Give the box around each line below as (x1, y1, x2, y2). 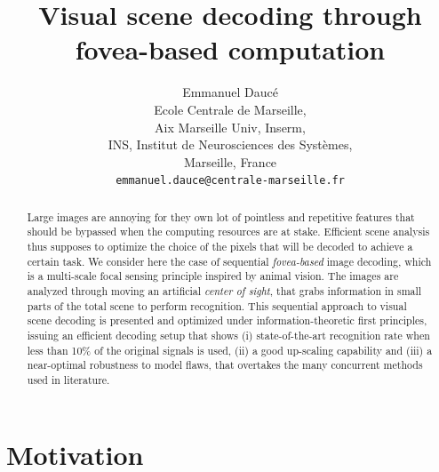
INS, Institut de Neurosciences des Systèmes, (108, 135, 353, 154)
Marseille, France (183, 152, 277, 171)
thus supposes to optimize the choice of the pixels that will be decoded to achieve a (27, 239, 413, 254)
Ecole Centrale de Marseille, (154, 100, 307, 118)
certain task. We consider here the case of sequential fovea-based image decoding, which (27, 253, 432, 268)
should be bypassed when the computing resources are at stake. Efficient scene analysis (27, 224, 430, 239)
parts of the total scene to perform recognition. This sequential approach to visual (27, 298, 407, 313)
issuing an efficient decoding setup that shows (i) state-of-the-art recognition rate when (27, 327, 430, 342)
